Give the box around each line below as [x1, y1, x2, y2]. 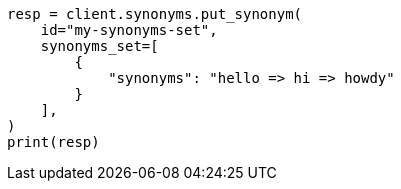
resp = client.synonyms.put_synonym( [7, 6, 303, 22]
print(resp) [7, 134, 100, 150]
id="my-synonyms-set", [40, 22, 218, 38]
